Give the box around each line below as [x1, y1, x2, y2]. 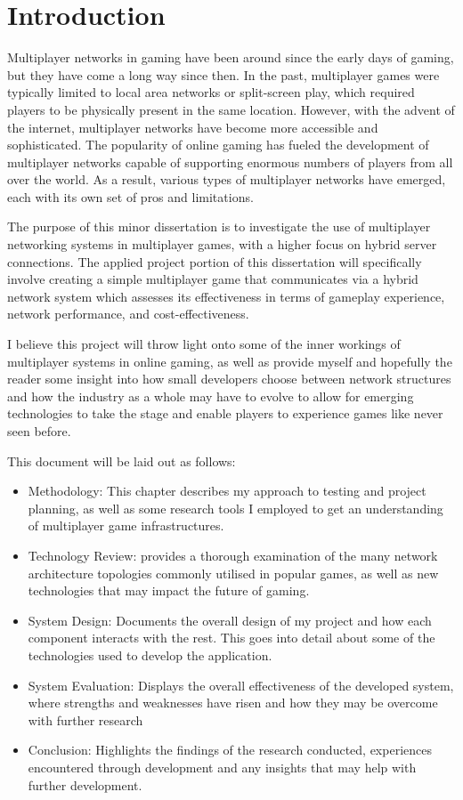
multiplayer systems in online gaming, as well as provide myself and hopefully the [7, 352, 452, 370]
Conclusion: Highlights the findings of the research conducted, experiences [28, 740, 432, 759]
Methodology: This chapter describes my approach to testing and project [28, 481, 426, 500]
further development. [28, 775, 142, 794]
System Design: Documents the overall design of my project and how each [28, 610, 432, 629]
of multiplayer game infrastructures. [28, 516, 224, 535]
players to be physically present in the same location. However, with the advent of [7, 100, 455, 118]
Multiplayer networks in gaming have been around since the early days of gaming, [7, 48, 454, 67]
